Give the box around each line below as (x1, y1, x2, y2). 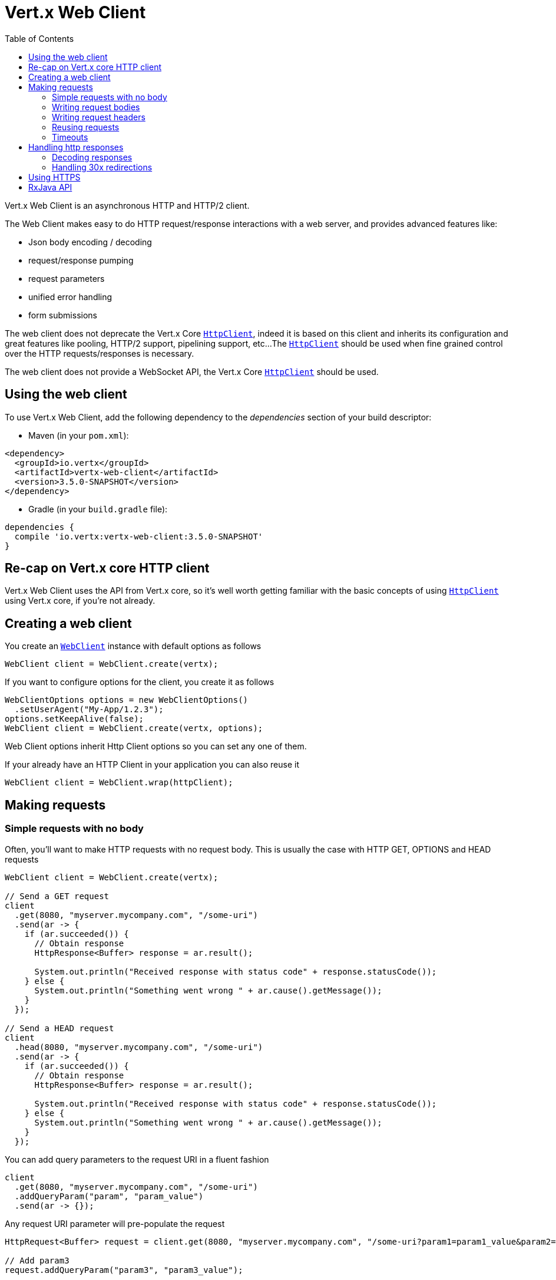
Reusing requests (52, 121, 120, 132)
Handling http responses (28, 142, 124, 152)
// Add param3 (5, 1255, 69, 1265)
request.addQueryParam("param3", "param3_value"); (5, 1265, 243, 1275)
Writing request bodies (52, 101, 140, 112)
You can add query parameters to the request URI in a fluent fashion (5, 1154, 269, 1164)
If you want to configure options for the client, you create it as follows (5, 677, 274, 687)
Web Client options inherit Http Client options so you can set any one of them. (5, 741, 307, 752)
